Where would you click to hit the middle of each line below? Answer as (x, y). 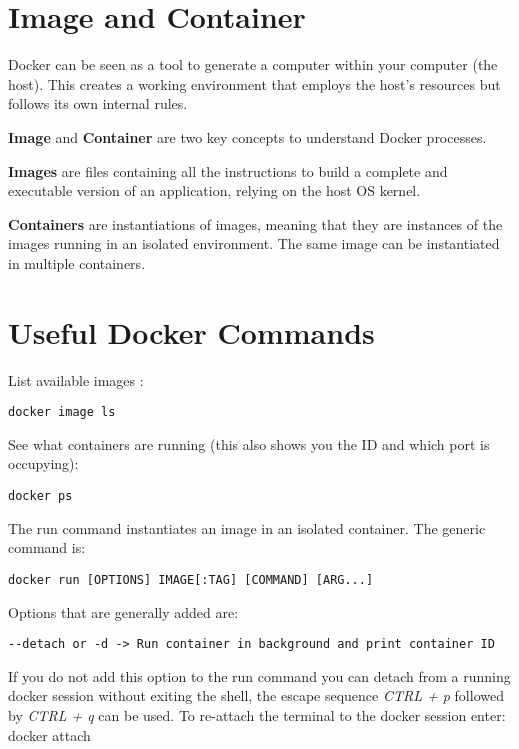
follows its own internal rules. (98, 103)
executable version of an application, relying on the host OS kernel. (214, 190)
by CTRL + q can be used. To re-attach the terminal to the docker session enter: (257, 714)
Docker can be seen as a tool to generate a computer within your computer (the (253, 64)
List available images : (76, 379)
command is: (47, 547)
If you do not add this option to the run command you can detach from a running (259, 675)
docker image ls (62, 412)
